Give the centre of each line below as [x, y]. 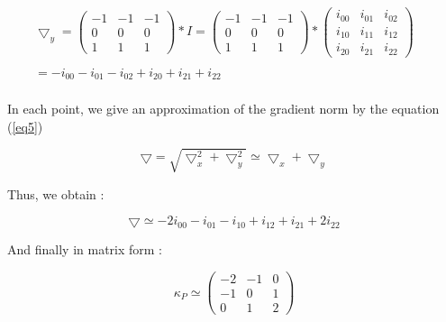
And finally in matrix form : [85, 249]
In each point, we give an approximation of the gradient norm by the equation [223, 109]
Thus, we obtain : [56, 193]
